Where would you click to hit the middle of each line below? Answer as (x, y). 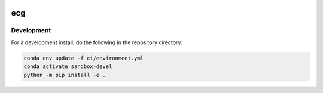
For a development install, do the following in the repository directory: (97, 42)
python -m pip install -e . (65, 75)
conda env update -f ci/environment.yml (83, 58)
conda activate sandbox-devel (68, 66)
